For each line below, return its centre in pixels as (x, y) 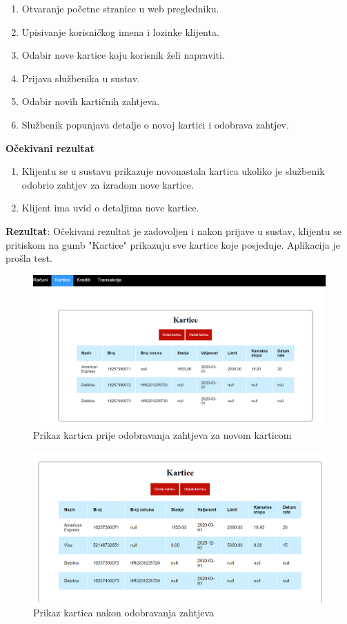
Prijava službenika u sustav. (81, 78)
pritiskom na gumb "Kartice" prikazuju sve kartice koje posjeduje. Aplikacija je (173, 244)
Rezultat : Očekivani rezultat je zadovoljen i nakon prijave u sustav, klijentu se (173, 230)
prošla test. (29, 258)
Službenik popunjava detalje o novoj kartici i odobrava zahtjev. (155, 124)
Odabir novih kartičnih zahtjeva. (91, 101)
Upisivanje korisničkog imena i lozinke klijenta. (120, 31)
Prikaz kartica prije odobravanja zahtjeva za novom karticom (162, 435)
